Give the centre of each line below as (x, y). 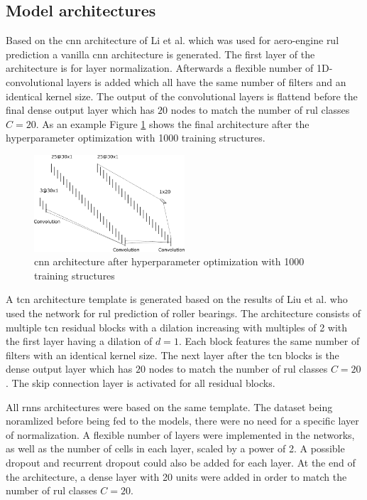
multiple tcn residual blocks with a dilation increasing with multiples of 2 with (177, 327)
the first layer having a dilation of (79, 341)
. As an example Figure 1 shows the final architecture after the (172, 123)
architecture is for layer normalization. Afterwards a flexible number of (160, 68)
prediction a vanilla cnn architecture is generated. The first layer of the (160, 54)
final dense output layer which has (80, 110)
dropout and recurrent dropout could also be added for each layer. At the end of (181, 462)
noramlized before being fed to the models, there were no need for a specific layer (182, 421)
